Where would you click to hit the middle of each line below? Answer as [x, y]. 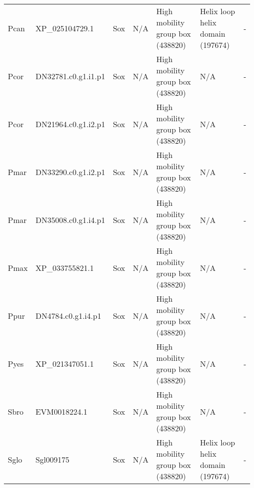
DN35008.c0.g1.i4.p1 [70, 220]
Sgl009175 [53, 459]
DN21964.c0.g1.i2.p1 [70, 124]
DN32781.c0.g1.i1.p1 [70, 76]
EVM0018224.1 [61, 411]
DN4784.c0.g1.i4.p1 [68, 315]
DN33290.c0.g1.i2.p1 [70, 172]
